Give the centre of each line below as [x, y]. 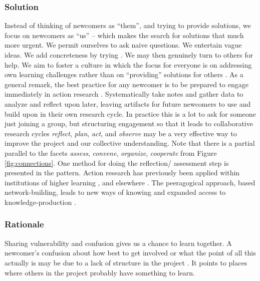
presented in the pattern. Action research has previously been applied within [122, 173]
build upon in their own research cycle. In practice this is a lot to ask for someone [130, 113]
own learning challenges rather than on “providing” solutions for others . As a [124, 74]
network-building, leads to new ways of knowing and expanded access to [115, 192]
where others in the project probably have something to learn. [100, 272]
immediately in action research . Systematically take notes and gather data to [124, 94]
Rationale [24, 224]
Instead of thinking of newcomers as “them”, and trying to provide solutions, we [128, 25]
